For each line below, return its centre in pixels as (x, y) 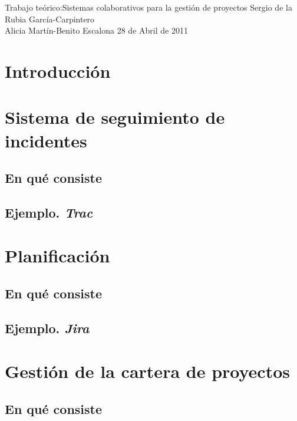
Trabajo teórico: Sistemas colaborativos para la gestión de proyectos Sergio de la (148, 7)
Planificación (57, 256)
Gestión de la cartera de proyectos (148, 371)
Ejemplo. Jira (47, 328)
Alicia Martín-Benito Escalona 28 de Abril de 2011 (96, 30)
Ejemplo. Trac (49, 212)
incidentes (46, 140)
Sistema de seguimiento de (115, 117)
